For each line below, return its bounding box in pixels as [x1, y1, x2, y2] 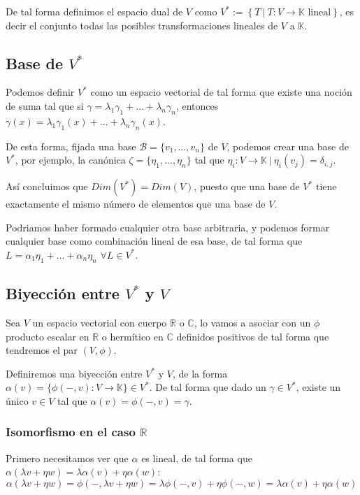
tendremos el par [6, 343, 78, 357]
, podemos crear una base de [226, 138, 349, 153]
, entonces [175, 98, 219, 113]
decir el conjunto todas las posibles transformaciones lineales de [6, 17, 278, 32]
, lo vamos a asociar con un [194, 315, 311, 329]
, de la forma [172, 366, 228, 380]
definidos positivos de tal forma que [176, 329, 329, 343]
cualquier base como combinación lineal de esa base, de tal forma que [6, 234, 303, 248]
